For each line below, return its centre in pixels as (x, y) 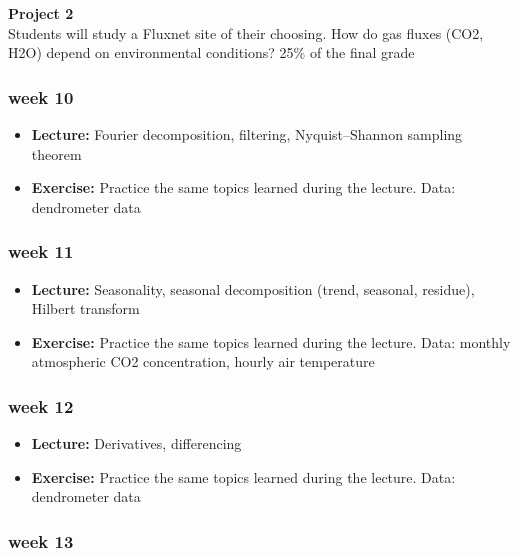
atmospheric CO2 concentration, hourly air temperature (203, 361)
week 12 (41, 405)
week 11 (41, 251)
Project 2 (41, 13)
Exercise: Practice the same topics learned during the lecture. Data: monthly (271, 341)
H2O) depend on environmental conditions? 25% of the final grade (211, 52)
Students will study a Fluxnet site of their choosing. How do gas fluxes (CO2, (246, 32)
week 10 (41, 96)
